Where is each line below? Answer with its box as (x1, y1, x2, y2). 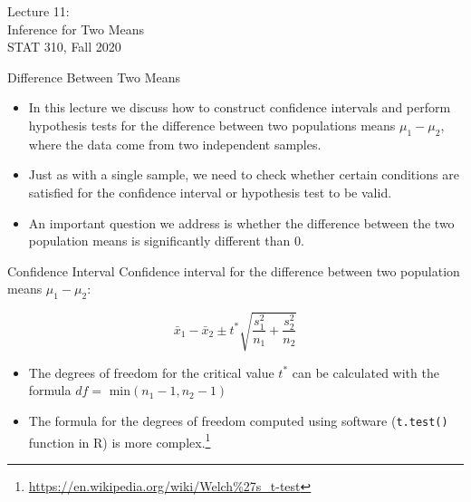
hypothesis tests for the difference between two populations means (28, 115, 396, 134)
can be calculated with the (292, 362, 439, 381)
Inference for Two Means (7, 19, 145, 38)
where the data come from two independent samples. (28, 134, 322, 153)
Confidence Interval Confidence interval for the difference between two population (7, 261, 460, 280)
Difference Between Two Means (7, 67, 181, 86)
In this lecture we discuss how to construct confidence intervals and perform (28, 98, 451, 117)
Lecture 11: (7, 2, 70, 20)
